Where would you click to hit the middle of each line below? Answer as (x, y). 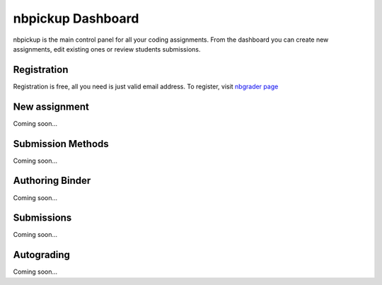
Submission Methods (61, 144)
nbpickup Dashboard (76, 18)
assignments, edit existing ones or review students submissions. (107, 49)
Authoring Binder (52, 181)
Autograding (42, 255)
